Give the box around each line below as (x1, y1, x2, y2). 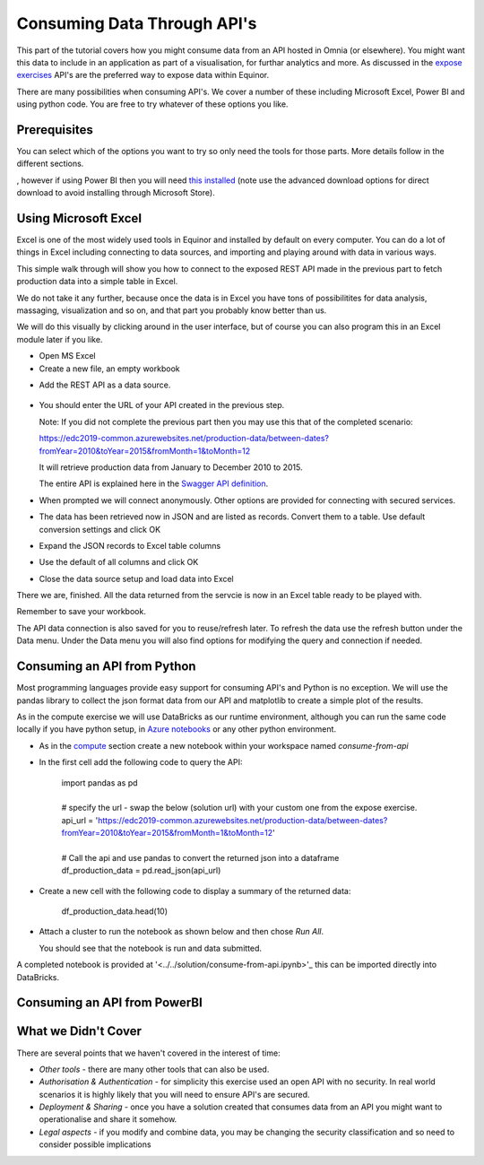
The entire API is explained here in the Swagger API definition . (39, 478, 269, 489)
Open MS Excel (39, 351, 96, 361)
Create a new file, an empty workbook (39, 363, 180, 374)
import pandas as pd (61, 777, 138, 788)
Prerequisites (16, 122, 93, 137)
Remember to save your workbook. (16, 606, 147, 617)
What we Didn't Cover (16, 1023, 143, 1039)
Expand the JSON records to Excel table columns (39, 540, 221, 551)
